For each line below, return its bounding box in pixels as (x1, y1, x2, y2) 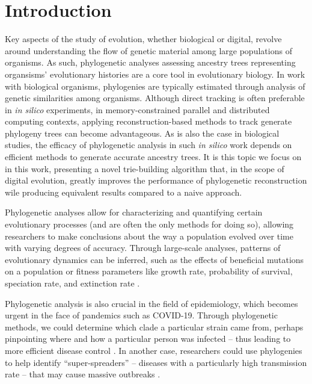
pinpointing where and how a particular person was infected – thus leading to (5, 332, 291, 345)
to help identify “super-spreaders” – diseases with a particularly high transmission (5, 356, 307, 368)
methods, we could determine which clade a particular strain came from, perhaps (5, 320, 304, 333)
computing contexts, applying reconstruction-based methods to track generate (5, 115, 292, 128)
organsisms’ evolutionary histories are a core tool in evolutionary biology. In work (5, 67, 305, 80)
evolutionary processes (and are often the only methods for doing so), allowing (5, 218, 294, 231)
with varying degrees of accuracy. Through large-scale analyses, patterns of (5, 241, 281, 254)
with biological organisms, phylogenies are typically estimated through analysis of (5, 79, 305, 92)
